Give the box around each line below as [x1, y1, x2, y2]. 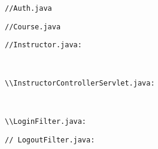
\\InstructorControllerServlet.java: [5, 79, 155, 88]
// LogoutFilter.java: [5, 135, 95, 144]
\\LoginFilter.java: [5, 117, 87, 126]
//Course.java [5, 22, 61, 31]
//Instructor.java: [5, 41, 82, 50]
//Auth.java [5, 4, 52, 13]
